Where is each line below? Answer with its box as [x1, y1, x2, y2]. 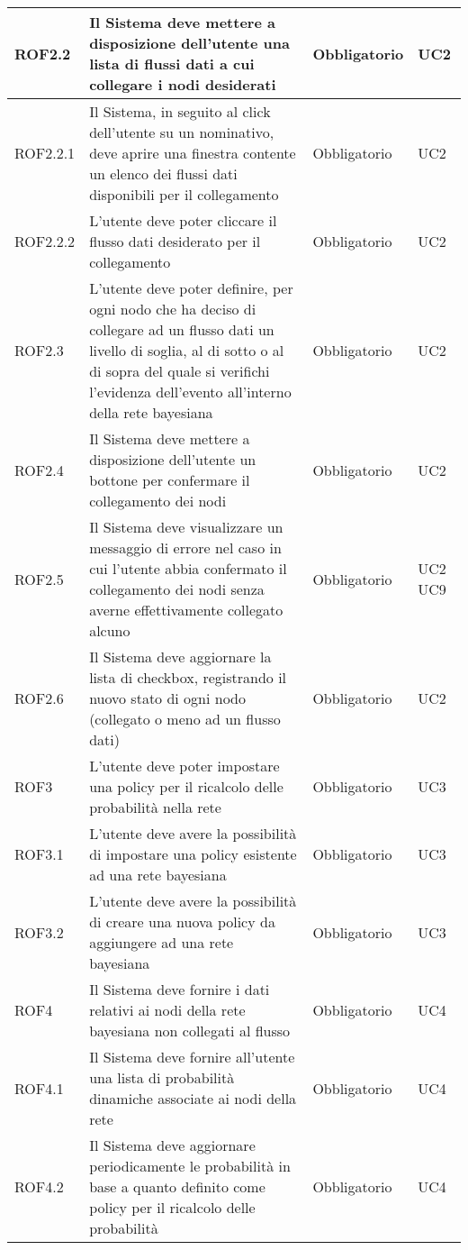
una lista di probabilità [89, 1067, 235, 1088]
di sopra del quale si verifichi [89, 360, 270, 381]
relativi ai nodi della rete [89, 999, 246, 1020]
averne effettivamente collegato [89, 599, 283, 620]
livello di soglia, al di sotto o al [89, 340, 284, 360]
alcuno [89, 620, 130, 641]
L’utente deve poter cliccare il [89, 210, 277, 231]
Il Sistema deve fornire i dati [89, 979, 270, 999]
